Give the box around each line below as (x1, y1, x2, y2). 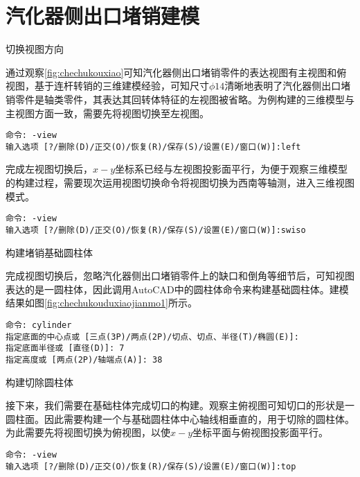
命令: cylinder (6, 320, 72, 330)
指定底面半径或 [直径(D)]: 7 (6, 343, 125, 354)
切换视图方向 (6, 42, 64, 56)
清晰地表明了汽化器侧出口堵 (224, 78, 351, 93)
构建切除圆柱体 (6, 374, 73, 389)
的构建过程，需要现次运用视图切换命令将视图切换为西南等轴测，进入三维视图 (6, 175, 354, 189)
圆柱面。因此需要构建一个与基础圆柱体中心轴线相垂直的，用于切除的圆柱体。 (6, 411, 354, 426)
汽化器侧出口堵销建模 (6, 1, 200, 30)
